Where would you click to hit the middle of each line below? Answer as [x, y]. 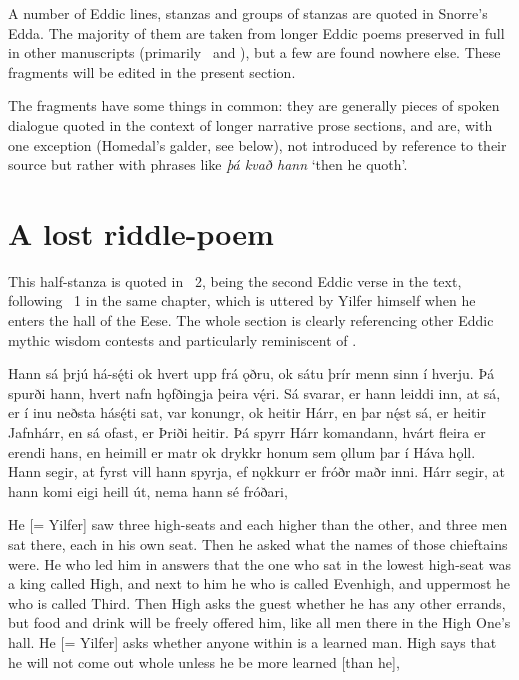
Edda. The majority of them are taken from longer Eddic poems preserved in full [256, 32]
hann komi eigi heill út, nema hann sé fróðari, [148, 490]
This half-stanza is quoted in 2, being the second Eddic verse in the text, [235, 280]
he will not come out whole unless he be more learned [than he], [204, 661]
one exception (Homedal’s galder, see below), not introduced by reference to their [257, 144]
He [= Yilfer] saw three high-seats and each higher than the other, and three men [258, 524]
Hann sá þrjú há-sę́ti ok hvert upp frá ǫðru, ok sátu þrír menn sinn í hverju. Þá [251, 373]
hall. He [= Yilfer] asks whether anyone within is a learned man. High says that [252, 641]
